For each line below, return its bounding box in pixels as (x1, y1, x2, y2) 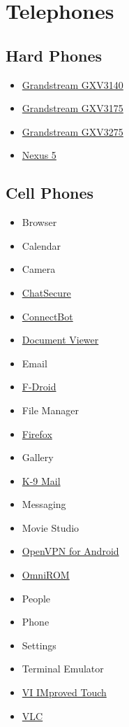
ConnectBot (22, 309, 73, 323)
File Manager (22, 402, 79, 417)
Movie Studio (22, 520, 79, 535)
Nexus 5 (22, 148, 56, 162)
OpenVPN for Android (22, 544, 119, 558)
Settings (22, 637, 56, 652)
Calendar (22, 238, 61, 253)
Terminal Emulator (22, 661, 104, 676)
